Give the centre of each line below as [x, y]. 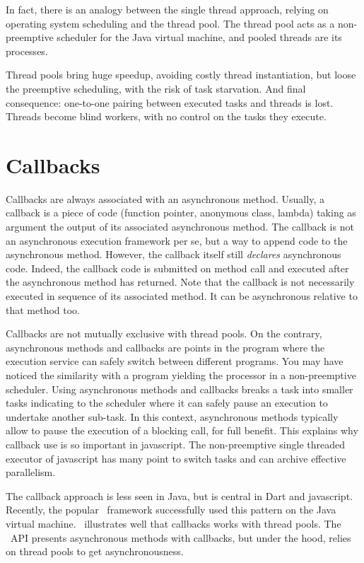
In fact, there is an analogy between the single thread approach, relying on [167, 9]
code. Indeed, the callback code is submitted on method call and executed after [177, 268]
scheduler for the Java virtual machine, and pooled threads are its [199, 37]
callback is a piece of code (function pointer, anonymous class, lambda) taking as [181, 213]
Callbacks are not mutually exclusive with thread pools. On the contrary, [164, 333]
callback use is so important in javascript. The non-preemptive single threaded [176, 444]
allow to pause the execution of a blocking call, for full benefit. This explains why [182, 430]
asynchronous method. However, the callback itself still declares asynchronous [174, 254]
